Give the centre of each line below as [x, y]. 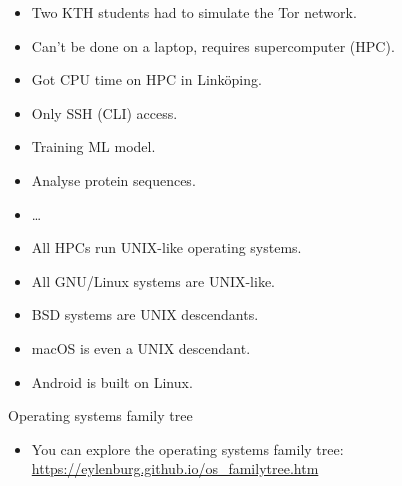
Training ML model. [93, 146]
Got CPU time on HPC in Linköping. [146, 79]
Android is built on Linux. [112, 381]
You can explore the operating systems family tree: [187, 448]
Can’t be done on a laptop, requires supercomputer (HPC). [213, 45]
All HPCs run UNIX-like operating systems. [166, 247]
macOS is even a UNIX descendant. [141, 347]
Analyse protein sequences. [113, 179]
